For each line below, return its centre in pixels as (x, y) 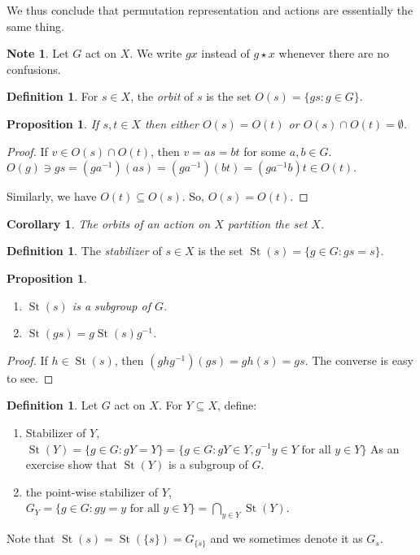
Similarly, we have (52, 196)
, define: (237, 405)
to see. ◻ (30, 377)
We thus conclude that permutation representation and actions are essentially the (210, 10)
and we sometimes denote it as (287, 538)
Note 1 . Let (38, 53)
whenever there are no (334, 53)
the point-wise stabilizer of (92, 491)
